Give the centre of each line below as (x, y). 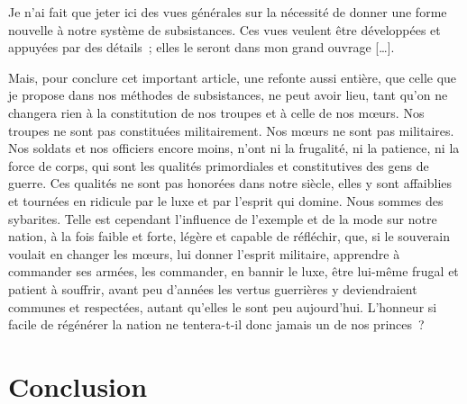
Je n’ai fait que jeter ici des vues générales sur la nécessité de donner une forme (228, 12)
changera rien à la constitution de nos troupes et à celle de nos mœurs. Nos (216, 112)
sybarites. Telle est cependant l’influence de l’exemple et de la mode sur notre (223, 218)
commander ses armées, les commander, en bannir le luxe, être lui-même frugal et (233, 271)
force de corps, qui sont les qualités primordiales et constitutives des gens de (219, 165)
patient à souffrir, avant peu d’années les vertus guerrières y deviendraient (213, 288)
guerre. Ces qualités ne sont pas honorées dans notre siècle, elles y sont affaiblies (230, 183)
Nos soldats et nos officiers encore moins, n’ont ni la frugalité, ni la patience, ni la (234, 148)
